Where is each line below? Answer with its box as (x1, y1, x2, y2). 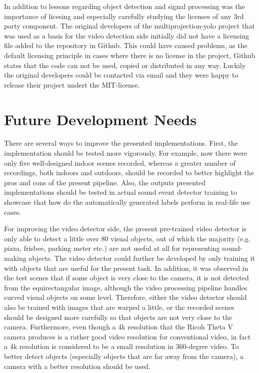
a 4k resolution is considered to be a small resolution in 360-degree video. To (4, 341, 239, 351)
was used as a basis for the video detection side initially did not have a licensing (4, 30, 249, 41)
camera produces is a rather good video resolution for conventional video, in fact (4, 331, 251, 341)
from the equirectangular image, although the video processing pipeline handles (4, 282, 247, 292)
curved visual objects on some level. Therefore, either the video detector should (4, 292, 247, 302)
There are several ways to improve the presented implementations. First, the (4, 138, 238, 148)
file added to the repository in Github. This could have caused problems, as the (4, 40, 247, 51)
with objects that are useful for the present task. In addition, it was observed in (4, 262, 248, 273)
